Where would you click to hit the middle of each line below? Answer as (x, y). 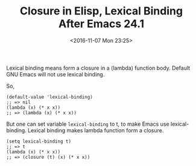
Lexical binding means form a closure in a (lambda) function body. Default (98, 68)
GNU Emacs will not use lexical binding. (55, 74)
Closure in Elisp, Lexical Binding (101, 11)
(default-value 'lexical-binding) (50, 97)
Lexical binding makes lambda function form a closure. (96, 130)
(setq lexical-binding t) (39, 141)
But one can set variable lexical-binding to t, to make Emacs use (88, 124)
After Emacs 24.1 (101, 24)
